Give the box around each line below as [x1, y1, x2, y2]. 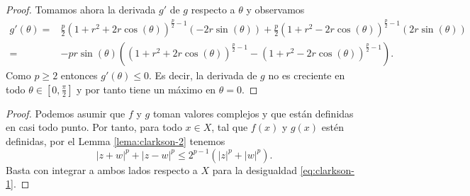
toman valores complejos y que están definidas [152, 105, 354, 120]
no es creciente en [268, 68, 345, 83]
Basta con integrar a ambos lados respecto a [6, 162, 198, 177]
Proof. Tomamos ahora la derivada [6, 2, 156, 16]
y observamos [246, 2, 305, 16]
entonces [60, 68, 98, 83]
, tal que [211, 120, 248, 134]
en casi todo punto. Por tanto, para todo [6, 120, 182, 134]
